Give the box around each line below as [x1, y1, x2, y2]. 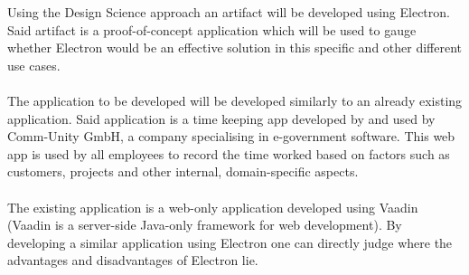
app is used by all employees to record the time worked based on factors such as [7, 144, 450, 163]
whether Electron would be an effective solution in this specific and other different [7, 38, 463, 57]
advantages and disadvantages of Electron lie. [7, 251, 258, 270]
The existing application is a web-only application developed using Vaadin [7, 197, 418, 216]
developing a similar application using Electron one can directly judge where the [7, 232, 453, 251]
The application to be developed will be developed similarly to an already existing [7, 90, 463, 109]
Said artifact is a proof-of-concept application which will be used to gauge [7, 20, 417, 39]
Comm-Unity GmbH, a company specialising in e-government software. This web [7, 127, 455, 146]
